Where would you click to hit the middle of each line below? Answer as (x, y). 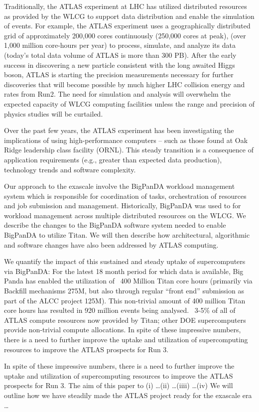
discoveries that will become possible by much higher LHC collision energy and (125, 84)
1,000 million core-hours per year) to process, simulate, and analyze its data (120, 45)
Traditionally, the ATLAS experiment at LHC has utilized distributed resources (126, 6)
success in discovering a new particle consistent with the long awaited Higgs (120, 65)
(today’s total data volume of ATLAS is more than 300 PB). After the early (120, 55)
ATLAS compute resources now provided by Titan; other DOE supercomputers (125, 320)
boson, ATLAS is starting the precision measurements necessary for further (119, 74)
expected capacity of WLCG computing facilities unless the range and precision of (129, 103)
